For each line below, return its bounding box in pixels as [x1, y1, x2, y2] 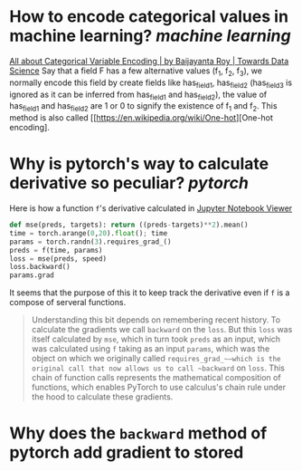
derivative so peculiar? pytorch [9, 173, 249, 194]
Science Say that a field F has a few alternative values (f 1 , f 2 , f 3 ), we [9, 65, 262, 78]
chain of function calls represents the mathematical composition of [31, 372, 282, 383]
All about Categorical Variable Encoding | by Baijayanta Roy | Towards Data [9, 55, 289, 66]
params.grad [9, 271, 54, 280]
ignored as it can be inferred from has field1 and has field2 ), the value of [9, 89, 268, 101]
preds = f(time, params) [9, 245, 103, 255]
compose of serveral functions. [9, 297, 127, 308]
